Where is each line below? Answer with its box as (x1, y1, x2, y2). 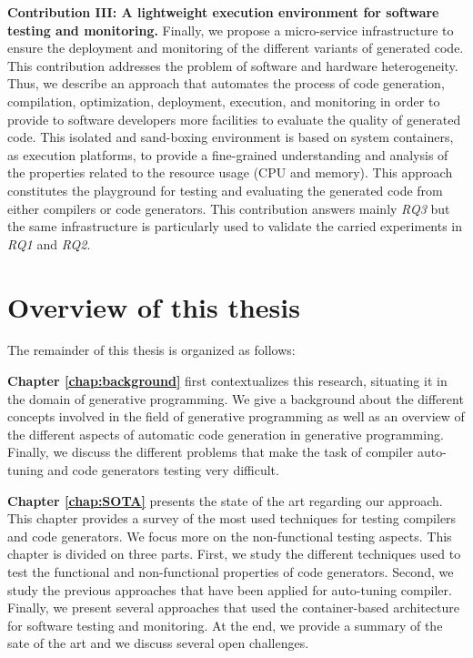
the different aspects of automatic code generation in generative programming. (7, 424, 444, 443)
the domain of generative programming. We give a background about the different (7, 389, 464, 408)
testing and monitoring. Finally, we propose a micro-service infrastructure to (7, 20, 454, 39)
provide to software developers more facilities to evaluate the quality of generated (7, 109, 461, 128)
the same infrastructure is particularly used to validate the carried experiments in (7, 217, 463, 236)
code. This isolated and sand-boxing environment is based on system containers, (7, 127, 454, 147)
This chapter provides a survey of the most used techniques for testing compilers (7, 509, 457, 528)
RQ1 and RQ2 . (7, 234, 91, 253)
